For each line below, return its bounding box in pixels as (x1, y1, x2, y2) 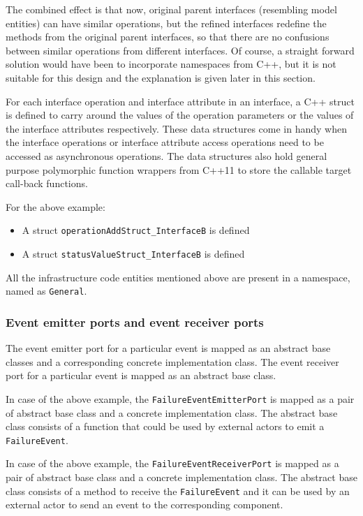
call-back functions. (6, 176, 88, 191)
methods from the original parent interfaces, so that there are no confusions (6, 29, 329, 44)
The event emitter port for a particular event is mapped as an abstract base (6, 341, 331, 355)
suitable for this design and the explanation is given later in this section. (6, 70, 316, 84)
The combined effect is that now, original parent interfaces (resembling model (6, 2, 337, 16)
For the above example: (6, 199, 105, 214)
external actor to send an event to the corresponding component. (6, 497, 283, 512)
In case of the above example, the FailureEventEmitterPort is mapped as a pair (6, 391, 355, 406)
